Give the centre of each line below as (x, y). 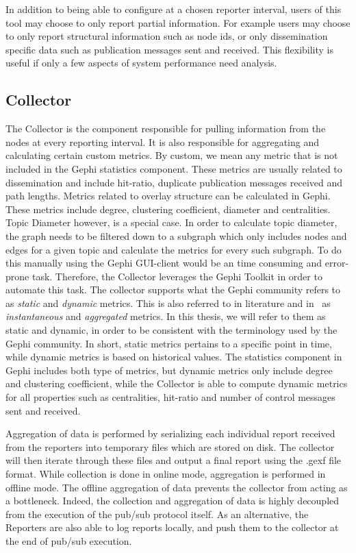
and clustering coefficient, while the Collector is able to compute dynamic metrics (177, 383)
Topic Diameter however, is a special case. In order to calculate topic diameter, (171, 222)
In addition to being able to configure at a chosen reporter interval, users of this (174, 9)
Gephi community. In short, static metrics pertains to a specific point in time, (169, 343)
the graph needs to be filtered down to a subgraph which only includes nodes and (176, 235)
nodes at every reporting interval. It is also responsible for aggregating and (163, 142)
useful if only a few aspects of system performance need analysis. (141, 63)
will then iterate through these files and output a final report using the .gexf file (174, 460)
